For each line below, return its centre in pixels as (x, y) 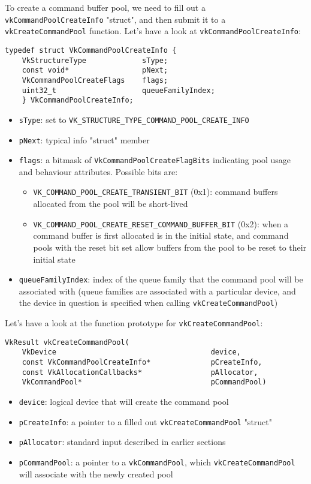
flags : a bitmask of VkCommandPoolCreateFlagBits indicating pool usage (155, 160)
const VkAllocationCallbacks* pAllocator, (140, 372)
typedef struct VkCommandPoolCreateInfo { (91, 50)
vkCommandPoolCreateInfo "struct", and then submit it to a (115, 19)
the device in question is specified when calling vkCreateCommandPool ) (148, 303)
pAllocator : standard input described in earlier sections (122, 442)
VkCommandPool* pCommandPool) (144, 382)
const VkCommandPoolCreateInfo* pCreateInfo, (142, 362)
